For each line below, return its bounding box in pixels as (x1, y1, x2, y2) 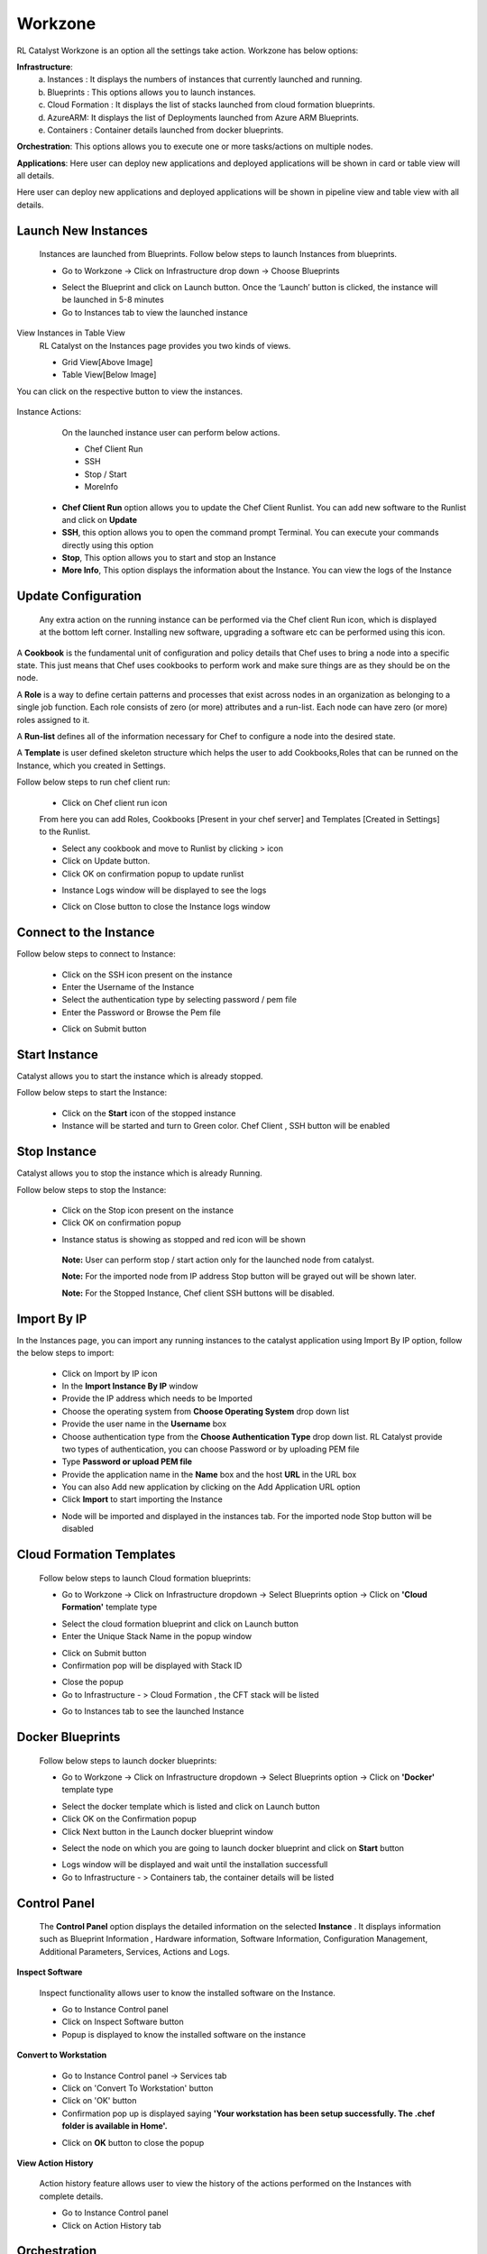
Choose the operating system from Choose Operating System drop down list (61, 1406, 350, 1416)
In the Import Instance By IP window (61, 1380, 198, 1391)
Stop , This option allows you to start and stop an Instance (61, 553, 277, 563)
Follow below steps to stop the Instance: (16, 1184, 167, 1195)
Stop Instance (16, 1144, 96, 1159)
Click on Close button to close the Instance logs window (61, 902, 271, 912)
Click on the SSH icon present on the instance (61, 969, 234, 980)
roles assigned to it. (16, 714, 90, 725)
